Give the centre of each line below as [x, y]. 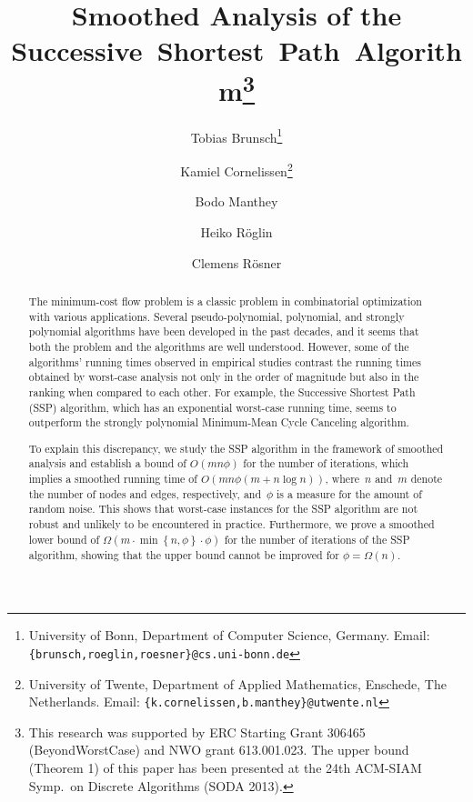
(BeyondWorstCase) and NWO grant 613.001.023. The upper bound [219, 750]
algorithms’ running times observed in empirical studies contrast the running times [225, 361]
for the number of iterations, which [326, 463]
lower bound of [64, 539]
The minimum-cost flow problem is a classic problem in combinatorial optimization [225, 301]
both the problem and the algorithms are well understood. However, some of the [219, 346]
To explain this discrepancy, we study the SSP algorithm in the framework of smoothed [236, 448]
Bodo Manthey [236, 201]
